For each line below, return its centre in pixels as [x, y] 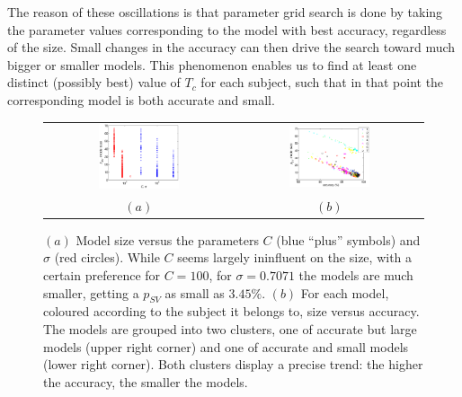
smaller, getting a [91, 292]
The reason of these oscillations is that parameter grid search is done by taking [225, 12]
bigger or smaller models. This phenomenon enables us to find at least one [212, 64]
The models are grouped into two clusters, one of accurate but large [230, 329]
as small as [195, 292]
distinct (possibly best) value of [94, 82]
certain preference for [102, 275]
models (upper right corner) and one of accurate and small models [226, 346]
